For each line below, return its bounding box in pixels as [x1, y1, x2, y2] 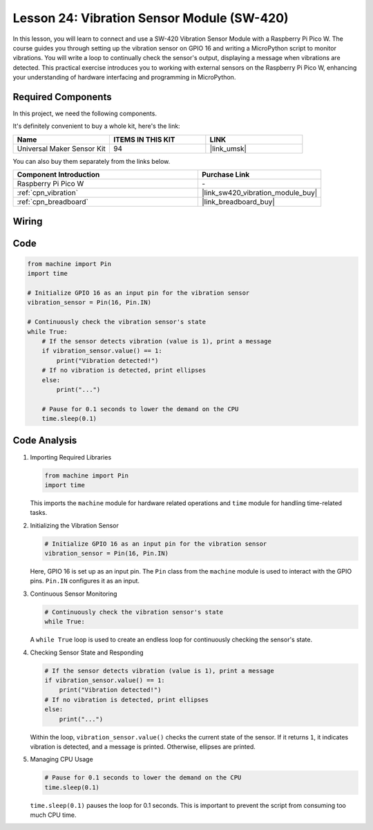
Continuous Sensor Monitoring [30, 590, 117, 598]
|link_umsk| [209, 144, 247, 153]
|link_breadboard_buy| [201, 197, 276, 207]
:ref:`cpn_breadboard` [17, 197, 89, 207]
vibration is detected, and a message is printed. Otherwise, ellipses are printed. [30, 742, 256, 751]
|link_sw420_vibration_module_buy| [201, 188, 318, 198]
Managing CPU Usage [30, 755, 93, 764]
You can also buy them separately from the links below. [12, 157, 171, 165]
